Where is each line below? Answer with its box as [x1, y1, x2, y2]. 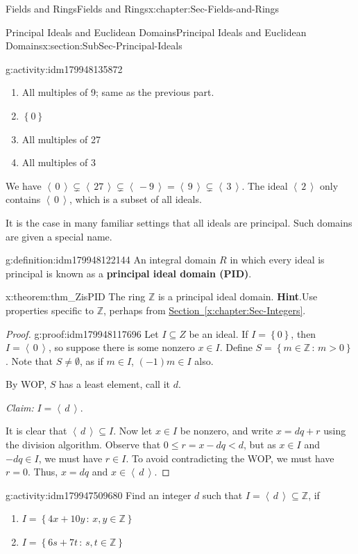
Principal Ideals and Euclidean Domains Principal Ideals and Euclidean [6, 24, 307, 39]
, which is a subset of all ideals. [69, 192, 202, 206]
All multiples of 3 [22, 155, 96, 170]
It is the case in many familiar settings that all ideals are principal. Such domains [6, 215, 352, 229]
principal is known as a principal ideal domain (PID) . [6, 266, 252, 280]
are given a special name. [6, 229, 112, 243]
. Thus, [27, 464, 58, 479]
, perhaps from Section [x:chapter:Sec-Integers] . [103, 302, 306, 317]
